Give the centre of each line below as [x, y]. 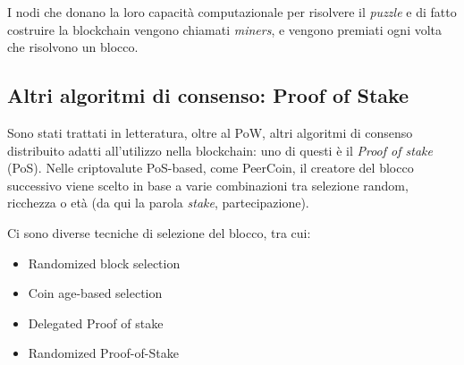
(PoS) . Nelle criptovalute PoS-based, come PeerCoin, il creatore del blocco [211, 168]
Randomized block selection [104, 263]
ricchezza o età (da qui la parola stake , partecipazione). [158, 203]
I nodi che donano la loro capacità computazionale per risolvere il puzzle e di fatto [232, 12]
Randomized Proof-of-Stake [103, 353]
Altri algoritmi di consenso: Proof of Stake [208, 95]
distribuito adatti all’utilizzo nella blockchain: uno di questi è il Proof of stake [220, 150]
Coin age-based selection [95, 293]
